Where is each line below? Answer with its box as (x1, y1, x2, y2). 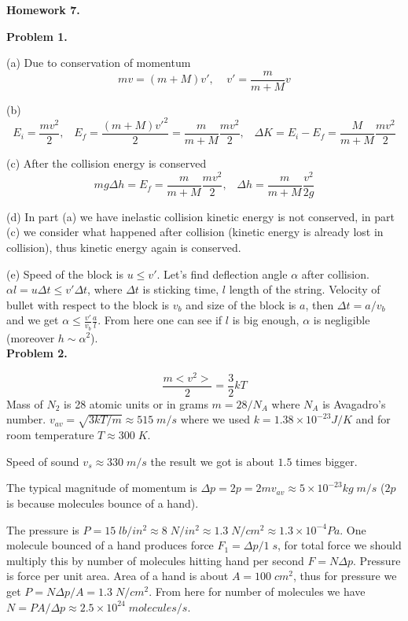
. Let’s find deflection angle (156, 265, 288, 282)
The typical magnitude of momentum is (6, 479, 197, 496)
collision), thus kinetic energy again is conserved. (6, 238, 241, 255)
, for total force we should (278, 537, 402, 553)
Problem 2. (6, 345, 68, 361)
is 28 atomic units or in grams (64, 395, 208, 412)
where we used (180, 411, 251, 427)
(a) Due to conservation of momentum (6, 54, 191, 71)
